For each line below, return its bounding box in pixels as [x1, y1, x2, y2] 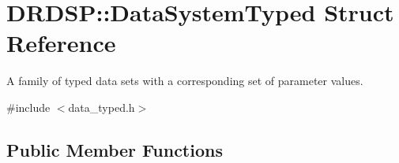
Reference [6, 27, 116, 59]
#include [6, 98, 51, 115]
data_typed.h [68, 98, 135, 115]
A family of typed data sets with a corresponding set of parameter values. [6, 72, 363, 89]
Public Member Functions [6, 137, 223, 161]
